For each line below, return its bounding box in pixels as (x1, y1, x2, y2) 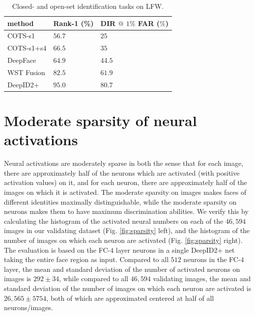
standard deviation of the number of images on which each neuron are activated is (4, 283, 252, 293)
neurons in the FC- (183, 254, 241, 264)
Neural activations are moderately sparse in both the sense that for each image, (4, 158, 244, 168)
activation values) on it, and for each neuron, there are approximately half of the (4, 177, 247, 187)
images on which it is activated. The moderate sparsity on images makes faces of (4, 187, 247, 197)
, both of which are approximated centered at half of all (46, 292, 214, 303)
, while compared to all (59, 273, 128, 284)
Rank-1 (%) (53, 18, 94, 28)
